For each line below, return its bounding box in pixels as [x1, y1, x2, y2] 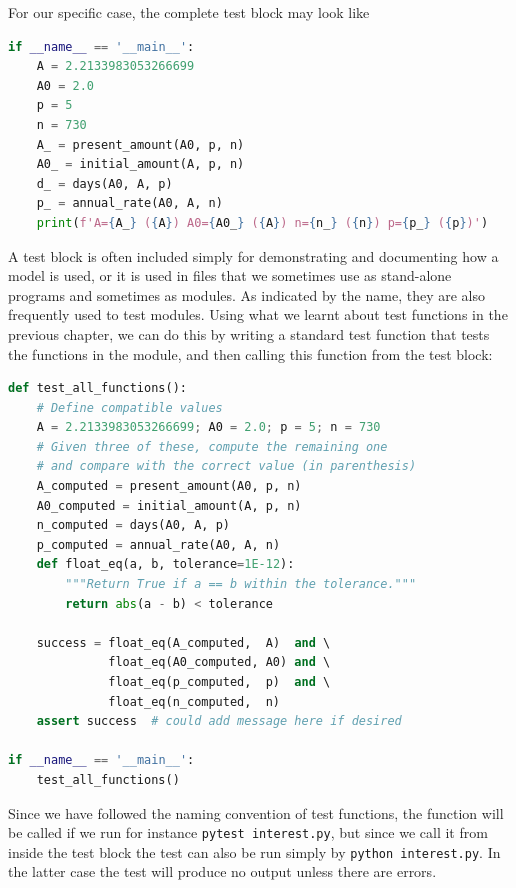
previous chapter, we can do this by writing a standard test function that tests [8, 323, 490, 344]
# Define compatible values [36, 400, 223, 415]
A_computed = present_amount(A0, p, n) [36, 479, 302, 494]
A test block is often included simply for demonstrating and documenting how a [8, 245, 499, 266]
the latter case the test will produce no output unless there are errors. [8, 861, 437, 882]
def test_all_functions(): [8, 381, 187, 396]
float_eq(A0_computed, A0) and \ [108, 655, 331, 670]
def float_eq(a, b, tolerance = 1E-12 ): [36, 557, 295, 572]
